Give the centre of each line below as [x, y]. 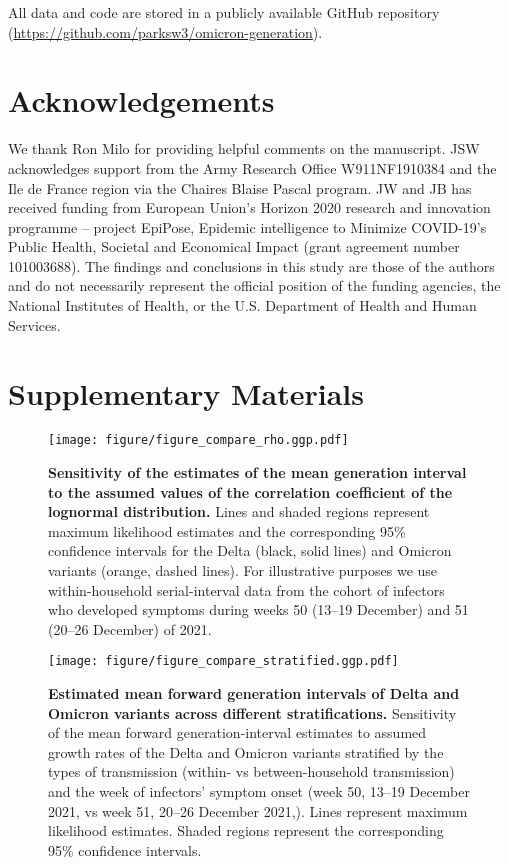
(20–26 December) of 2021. [130, 628]
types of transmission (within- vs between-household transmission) [251, 771]
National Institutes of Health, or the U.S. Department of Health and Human [242, 305]
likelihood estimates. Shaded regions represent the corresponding [246, 830]
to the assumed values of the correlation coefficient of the [250, 491]
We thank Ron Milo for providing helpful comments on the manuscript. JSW [244, 148]
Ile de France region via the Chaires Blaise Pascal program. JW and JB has [240, 187]
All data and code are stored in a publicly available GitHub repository [224, 12]
